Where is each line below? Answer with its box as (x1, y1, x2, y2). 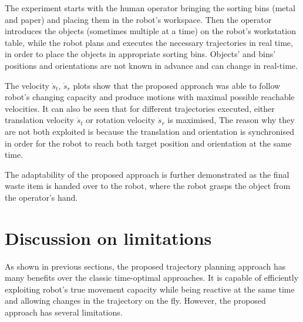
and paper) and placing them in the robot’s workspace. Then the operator (5, 13, 272, 25)
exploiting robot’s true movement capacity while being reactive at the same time (5, 283, 295, 295)
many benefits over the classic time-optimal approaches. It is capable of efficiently (5, 271, 299, 284)
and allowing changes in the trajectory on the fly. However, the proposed (5, 294, 266, 307)
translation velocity (5, 114, 74, 126)
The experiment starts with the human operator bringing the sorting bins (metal (5, 2, 295, 14)
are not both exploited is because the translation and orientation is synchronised (5, 125, 294, 137)
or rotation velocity (86, 114, 156, 126)
